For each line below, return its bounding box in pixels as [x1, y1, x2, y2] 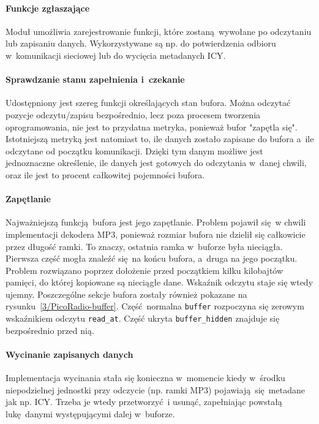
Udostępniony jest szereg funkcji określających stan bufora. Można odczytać [6, 96, 291, 109]
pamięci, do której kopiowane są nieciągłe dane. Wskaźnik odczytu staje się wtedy [6, 276, 313, 289]
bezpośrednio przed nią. [6, 324, 94, 336]
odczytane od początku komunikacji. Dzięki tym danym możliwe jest [6, 144, 263, 157]
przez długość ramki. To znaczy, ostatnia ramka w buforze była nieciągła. [6, 240, 283, 252]
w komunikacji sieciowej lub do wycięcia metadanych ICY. [6, 48, 226, 61]
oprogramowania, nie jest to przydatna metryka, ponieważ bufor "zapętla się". [6, 120, 298, 133]
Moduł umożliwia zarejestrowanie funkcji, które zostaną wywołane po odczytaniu [6, 25, 312, 37]
